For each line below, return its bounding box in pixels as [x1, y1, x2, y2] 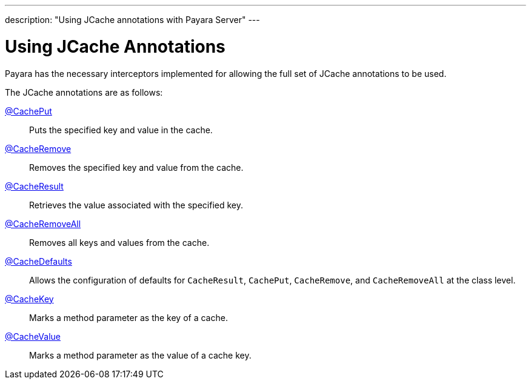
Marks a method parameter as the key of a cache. [29, 312, 228, 323]
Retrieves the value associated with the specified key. [29, 199, 244, 210]
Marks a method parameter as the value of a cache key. [29, 349, 252, 360]
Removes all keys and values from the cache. [29, 237, 210, 248]
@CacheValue [5, 331, 61, 342]
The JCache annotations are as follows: [5, 87, 163, 98]
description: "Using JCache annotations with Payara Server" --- [5, 15, 260, 25]
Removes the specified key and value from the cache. [29, 162, 244, 173]
